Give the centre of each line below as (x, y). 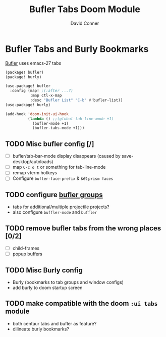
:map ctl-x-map (46, 95)
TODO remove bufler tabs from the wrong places (83, 228)
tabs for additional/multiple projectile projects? (61, 207)
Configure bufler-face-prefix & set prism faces (63, 178)
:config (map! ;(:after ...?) (41, 91)
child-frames (26, 248)
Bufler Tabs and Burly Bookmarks (77, 49)
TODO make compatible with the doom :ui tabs (81, 303)
